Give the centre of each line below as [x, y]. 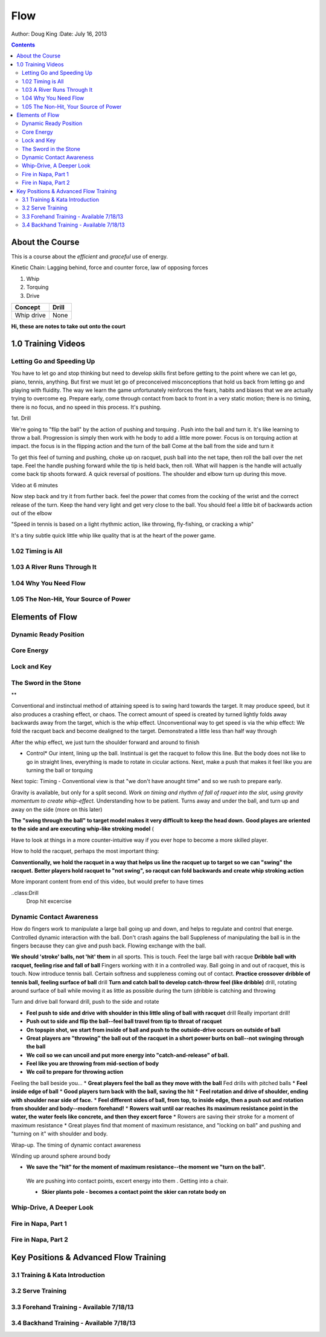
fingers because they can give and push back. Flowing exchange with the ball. [109, 946]
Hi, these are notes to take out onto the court [69, 326]
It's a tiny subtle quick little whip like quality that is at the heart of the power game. [113, 535]
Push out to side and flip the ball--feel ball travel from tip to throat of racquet [124, 1021]
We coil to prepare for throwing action [75, 1072]
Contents [23, 45]
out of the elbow [32, 513]
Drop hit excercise [49, 901]
